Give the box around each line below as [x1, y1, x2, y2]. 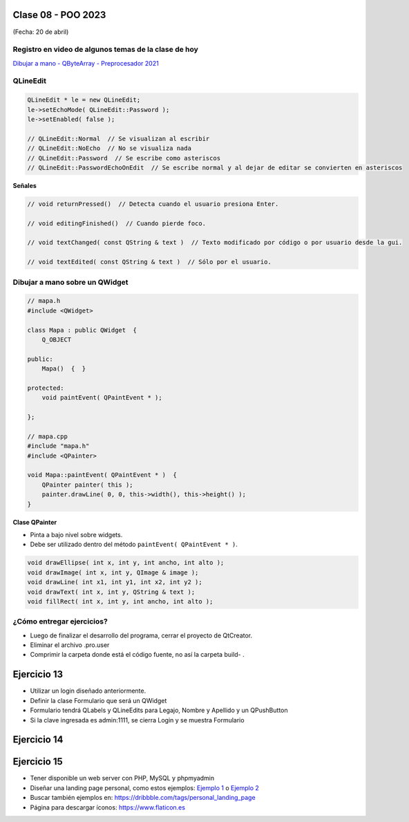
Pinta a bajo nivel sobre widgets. [30, 530, 123, 539]
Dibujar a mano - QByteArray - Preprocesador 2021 [12, 59, 159, 67]
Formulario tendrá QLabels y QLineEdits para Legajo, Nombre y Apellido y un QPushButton [30, 706, 288, 715]
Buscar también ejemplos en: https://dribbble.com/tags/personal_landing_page [30, 794, 256, 802]
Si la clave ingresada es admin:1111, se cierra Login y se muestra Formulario [30, 716, 245, 724]
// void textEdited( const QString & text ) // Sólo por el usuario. [27, 258, 272, 266]
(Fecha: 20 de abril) [12, 28, 69, 36]
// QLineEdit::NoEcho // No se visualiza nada [27, 144, 191, 152]
